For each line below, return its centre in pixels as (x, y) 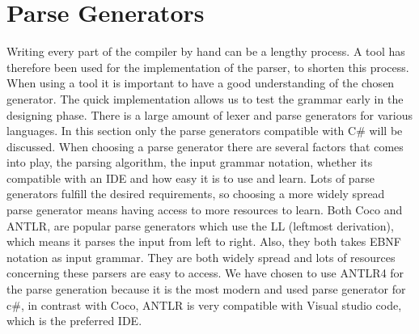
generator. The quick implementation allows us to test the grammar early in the (205, 98)
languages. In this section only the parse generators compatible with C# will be (205, 131)
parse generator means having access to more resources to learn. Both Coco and (205, 210)
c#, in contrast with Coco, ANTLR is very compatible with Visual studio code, (204, 304)
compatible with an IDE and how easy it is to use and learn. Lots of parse (190, 178)
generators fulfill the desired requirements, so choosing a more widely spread (196, 194)
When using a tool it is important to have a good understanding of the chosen (201, 83)
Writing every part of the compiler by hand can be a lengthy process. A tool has (206, 51)
